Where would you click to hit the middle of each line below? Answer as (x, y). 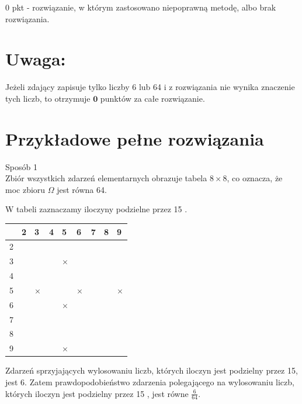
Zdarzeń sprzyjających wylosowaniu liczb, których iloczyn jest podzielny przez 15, (152, 370)
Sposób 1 (21, 166)
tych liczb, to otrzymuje (48, 98)
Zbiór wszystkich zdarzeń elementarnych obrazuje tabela (106, 178)
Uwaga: (36, 59)
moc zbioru (25, 189)
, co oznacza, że (255, 178)
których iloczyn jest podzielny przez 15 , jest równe (97, 393)
